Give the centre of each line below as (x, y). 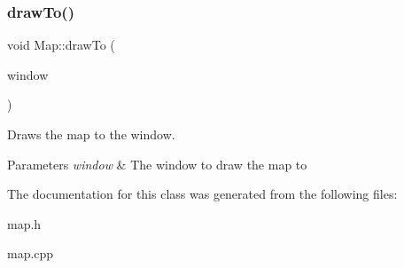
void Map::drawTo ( (61, 45)
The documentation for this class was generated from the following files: (202, 194)
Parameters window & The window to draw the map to (157, 164)
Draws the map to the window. (91, 134)
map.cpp (31, 253)
